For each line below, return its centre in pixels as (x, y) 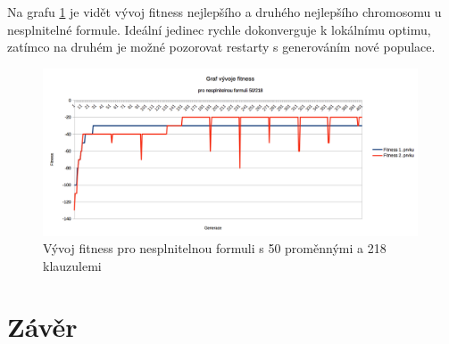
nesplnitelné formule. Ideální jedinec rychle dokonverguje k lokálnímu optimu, (219, 29)
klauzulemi (72, 265)
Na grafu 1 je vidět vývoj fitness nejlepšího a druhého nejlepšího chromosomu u (224, 12)
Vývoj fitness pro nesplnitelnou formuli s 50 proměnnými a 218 (215, 248)
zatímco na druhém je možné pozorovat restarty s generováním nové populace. (221, 47)
